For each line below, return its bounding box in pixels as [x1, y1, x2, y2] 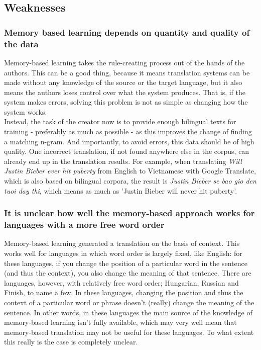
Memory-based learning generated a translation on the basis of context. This [4, 238, 240, 248]
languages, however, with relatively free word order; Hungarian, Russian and [4, 277, 239, 288]
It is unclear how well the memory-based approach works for [4, 207, 255, 219]
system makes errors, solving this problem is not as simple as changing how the [4, 97, 248, 107]
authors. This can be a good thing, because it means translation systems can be [4, 67, 250, 77]
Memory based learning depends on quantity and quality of [4, 26, 250, 38]
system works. [4, 106, 47, 117]
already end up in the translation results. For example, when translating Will [4, 155, 242, 166]
